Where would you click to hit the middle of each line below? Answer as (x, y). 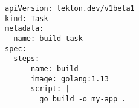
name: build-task (48, 38)
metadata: (24, 29)
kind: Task (27, 18)
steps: (27, 59)
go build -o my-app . (83, 99)
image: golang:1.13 (69, 79)
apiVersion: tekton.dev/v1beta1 (70, 8)
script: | (50, 89)
